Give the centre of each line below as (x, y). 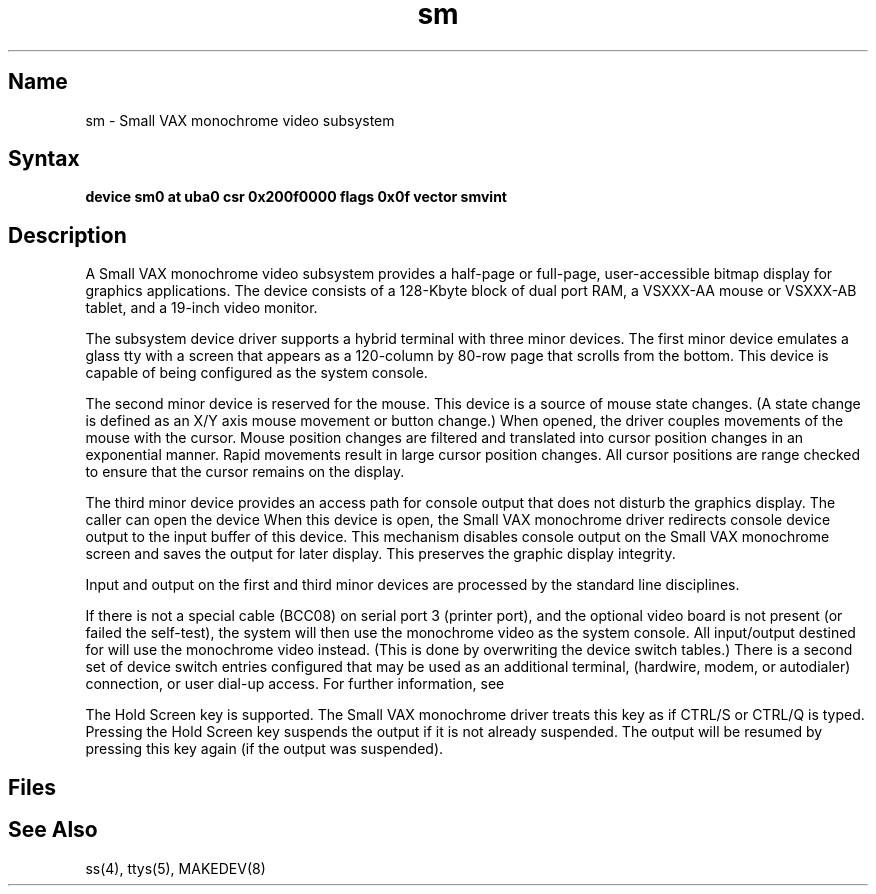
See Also (53, 830)
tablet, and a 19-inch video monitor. (201, 308)
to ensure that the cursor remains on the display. (245, 472)
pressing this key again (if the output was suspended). (264, 749)
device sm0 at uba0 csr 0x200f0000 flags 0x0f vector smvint (296, 197)
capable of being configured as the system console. (256, 373)
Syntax (44, 159)
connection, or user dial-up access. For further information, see (295, 684)
